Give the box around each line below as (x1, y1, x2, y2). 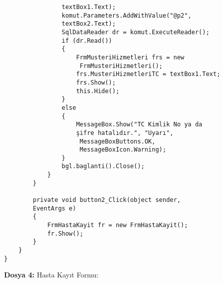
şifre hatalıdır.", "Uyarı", (76, 129, 174, 136)
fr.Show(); (47, 230, 84, 237)
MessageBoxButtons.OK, (80, 137, 156, 145)
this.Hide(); (76, 87, 120, 95)
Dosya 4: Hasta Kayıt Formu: (4, 269, 99, 280)
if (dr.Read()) (61, 37, 112, 44)
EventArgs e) (33, 204, 77, 212)
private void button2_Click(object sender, (33, 196, 181, 204)
